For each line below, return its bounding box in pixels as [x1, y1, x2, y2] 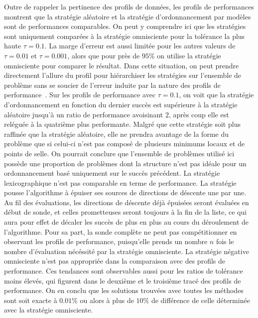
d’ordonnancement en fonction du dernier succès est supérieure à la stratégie [4, 99, 238, 109]
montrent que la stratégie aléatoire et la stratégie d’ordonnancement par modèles [4, 11, 251, 21]
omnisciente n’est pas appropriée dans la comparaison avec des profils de [4, 256, 225, 266]
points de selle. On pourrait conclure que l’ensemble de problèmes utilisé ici [4, 148, 235, 158]
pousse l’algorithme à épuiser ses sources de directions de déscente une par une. [4, 187, 247, 198]
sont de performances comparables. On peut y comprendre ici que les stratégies [4, 21, 246, 31]
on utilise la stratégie [157, 50, 221, 60]
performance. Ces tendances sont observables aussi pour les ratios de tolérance [4, 266, 243, 276]
